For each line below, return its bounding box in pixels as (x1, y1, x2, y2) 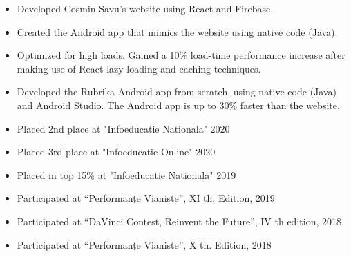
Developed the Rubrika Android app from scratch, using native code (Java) (17, 84, 336, 99)
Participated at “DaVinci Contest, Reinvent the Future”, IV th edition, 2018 (17, 213, 341, 228)
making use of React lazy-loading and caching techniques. (17, 61, 261, 75)
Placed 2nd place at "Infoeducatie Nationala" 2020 (17, 121, 230, 135)
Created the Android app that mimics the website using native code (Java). (17, 24, 338, 39)
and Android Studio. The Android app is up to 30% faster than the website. (17, 97, 340, 112)
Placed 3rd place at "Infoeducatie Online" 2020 (17, 144, 216, 159)
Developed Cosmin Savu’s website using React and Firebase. (17, 1, 274, 15)
